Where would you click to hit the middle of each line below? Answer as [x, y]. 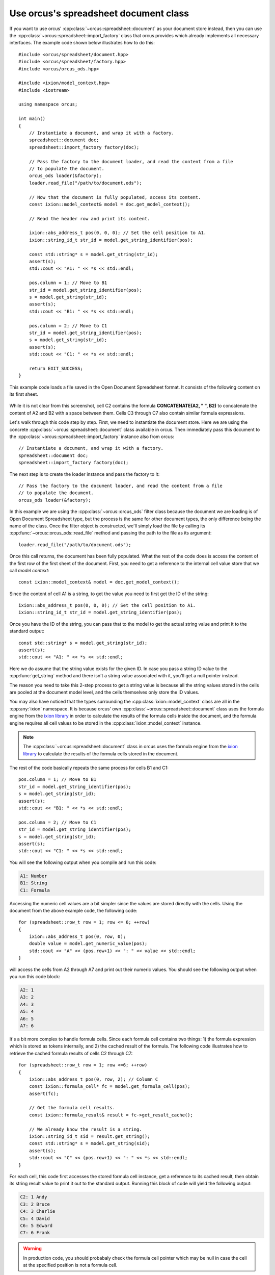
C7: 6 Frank [35, 1233]
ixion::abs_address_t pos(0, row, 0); [77, 937]
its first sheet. [24, 394]
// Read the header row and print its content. [89, 219]
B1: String [34, 883]
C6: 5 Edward [36, 1226]
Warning [32, 1248]
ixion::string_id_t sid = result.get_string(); [89, 1137]
